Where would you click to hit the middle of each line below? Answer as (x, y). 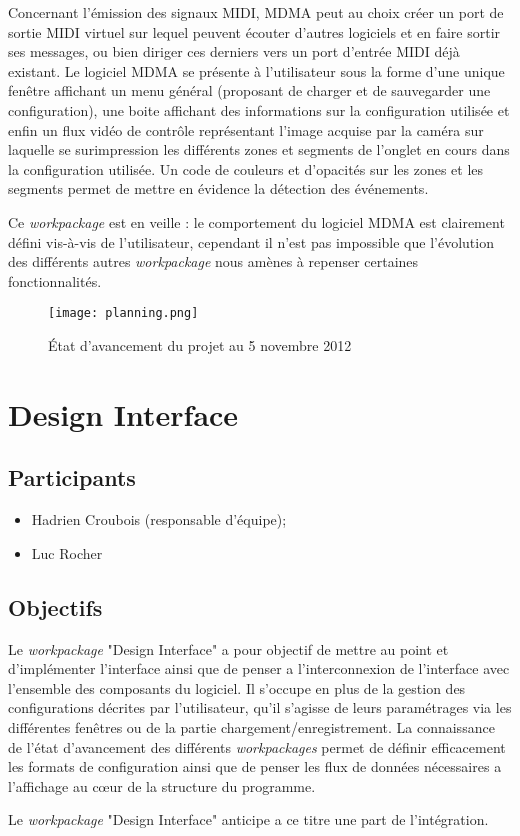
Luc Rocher (67, 552)
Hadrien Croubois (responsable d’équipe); (159, 519)
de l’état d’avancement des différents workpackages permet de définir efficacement (257, 746)
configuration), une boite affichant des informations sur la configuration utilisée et (259, 109)
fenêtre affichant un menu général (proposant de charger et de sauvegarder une (249, 90)
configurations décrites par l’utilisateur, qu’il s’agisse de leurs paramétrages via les (260, 707)
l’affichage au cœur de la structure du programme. (162, 785)
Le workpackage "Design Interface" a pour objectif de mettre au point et (228, 648)
